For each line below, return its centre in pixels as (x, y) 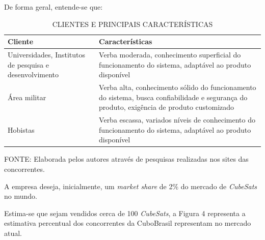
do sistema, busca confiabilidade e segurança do (173, 97)
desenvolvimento (33, 74)
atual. (13, 233)
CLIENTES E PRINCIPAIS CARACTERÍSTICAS (132, 24)
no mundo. (21, 196)
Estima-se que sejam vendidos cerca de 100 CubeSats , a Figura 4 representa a (125, 213)
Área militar (27, 97)
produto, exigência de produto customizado (167, 107)
